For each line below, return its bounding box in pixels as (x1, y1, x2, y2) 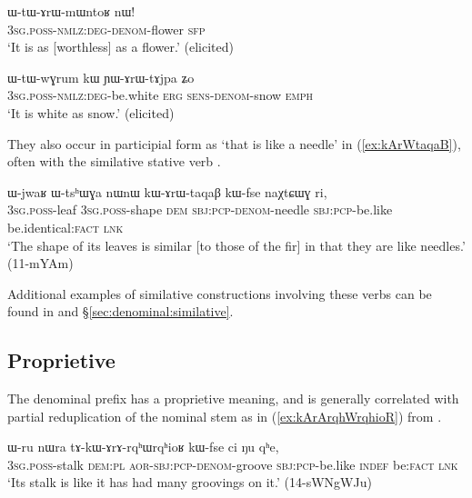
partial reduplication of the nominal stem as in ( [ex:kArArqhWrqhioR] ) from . (7, 406, 442, 425)
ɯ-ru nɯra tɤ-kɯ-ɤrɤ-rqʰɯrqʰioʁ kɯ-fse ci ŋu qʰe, (7, 437, 279, 456)
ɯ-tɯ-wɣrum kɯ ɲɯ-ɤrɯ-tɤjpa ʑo (7, 67, 195, 86)
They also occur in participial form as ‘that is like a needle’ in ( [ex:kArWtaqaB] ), (7, 134, 461, 153)
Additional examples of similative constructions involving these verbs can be (7, 284, 432, 303)
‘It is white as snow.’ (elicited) (7, 103, 175, 122)
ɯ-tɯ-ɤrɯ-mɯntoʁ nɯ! (7, 2, 136, 20)
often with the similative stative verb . (7, 152, 221, 171)
